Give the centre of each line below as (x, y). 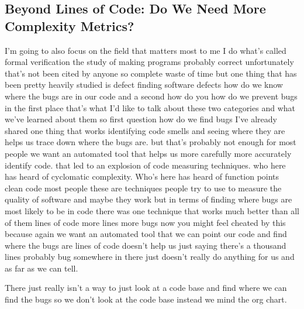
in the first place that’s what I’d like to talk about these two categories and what (150, 107)
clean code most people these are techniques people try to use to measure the (143, 188)
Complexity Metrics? (70, 25)
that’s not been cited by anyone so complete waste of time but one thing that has (151, 73)
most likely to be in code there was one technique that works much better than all (152, 210)
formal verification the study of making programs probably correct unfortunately (149, 62)
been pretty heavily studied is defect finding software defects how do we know (144, 85)
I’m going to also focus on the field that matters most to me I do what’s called (146, 50)
